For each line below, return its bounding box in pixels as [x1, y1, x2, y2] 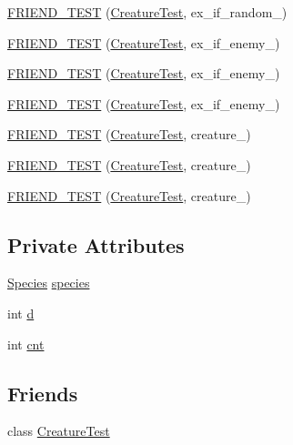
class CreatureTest [7, 421, 110, 440]
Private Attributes [7, 230, 185, 258]
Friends [7, 379, 78, 407]
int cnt [7, 334, 45, 353]
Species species [7, 273, 90, 292]
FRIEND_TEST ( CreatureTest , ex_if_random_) [7, 3, 288, 21]
